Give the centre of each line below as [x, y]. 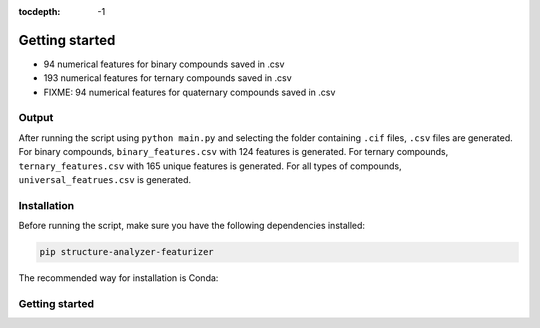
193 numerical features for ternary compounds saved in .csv [167, 78]
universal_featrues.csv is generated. [105, 179]
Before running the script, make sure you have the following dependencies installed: [191, 226]
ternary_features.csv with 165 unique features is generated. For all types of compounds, [210, 166]
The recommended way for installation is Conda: [118, 278]
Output [36, 118]
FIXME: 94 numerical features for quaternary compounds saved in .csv [189, 92]
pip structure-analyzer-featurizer [126, 252]
